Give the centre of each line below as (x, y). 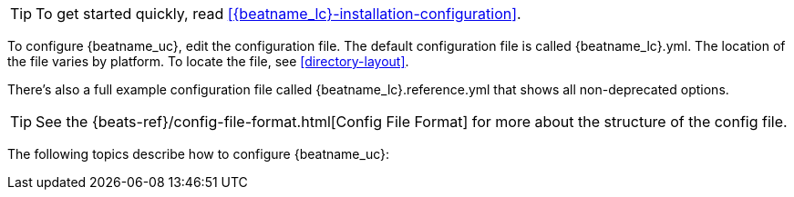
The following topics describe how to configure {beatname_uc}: (199, 154)
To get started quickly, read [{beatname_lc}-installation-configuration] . (278, 14)
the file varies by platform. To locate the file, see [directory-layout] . (208, 61)
